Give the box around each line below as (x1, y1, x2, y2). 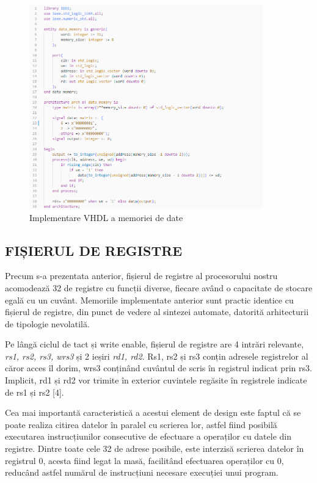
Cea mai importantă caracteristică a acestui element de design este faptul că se (5, 406, 301, 419)
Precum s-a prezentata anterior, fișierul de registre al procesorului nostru (5, 269, 278, 282)
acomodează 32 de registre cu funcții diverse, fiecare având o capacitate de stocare (5, 281, 313, 294)
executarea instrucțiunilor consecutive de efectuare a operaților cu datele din (5, 430, 291, 443)
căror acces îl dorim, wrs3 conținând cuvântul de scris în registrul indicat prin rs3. (5, 361, 312, 374)
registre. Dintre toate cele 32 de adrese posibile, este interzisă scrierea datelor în (5, 442, 304, 455)
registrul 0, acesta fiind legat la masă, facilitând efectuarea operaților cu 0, (5, 454, 284, 467)
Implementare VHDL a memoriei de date (29, 211, 183, 223)
